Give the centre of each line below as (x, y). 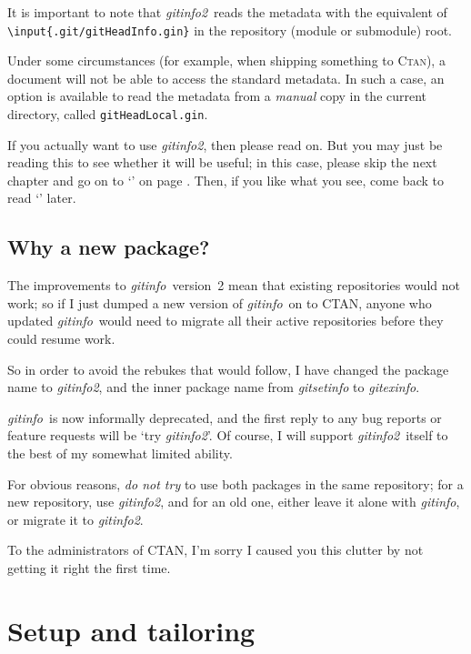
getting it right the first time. (89, 567)
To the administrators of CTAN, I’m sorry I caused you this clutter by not (215, 550)
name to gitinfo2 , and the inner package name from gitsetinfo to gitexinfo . (214, 387)
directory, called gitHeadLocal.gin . (108, 114)
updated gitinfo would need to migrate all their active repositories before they (225, 321)
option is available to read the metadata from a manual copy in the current (217, 96)
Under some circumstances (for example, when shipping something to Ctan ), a (226, 60)
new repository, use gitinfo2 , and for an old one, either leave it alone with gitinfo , (234, 502)
